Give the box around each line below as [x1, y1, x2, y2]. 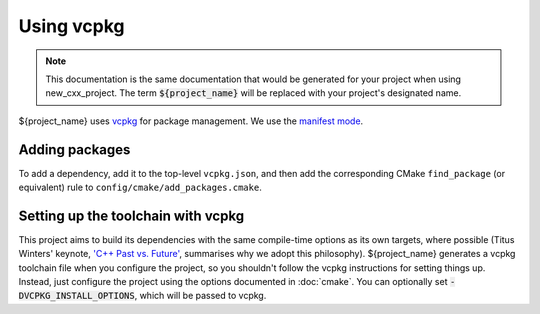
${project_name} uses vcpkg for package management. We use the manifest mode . [18, 115, 364, 127]
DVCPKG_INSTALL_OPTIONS [18, 290, 135, 302]
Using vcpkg [18, 15, 125, 37]
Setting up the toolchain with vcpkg [18, 207, 245, 224]
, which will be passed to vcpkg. [134, 290, 267, 302]
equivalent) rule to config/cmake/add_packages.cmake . [18, 181, 262, 194]
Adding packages [18, 141, 131, 158]
